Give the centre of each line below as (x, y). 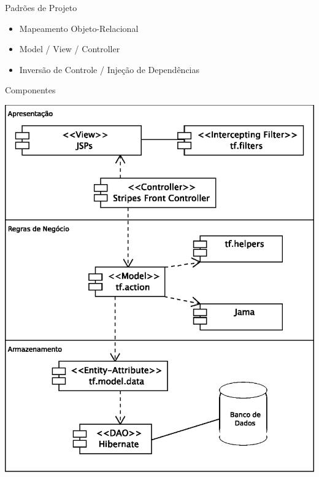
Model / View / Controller (70, 49)
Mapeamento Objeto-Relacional (79, 28)
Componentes (30, 90)
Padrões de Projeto (41, 7)
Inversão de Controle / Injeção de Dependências (110, 69)
